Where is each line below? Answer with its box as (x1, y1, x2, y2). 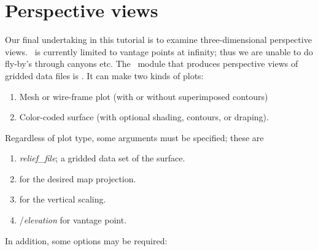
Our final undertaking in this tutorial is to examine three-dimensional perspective (5, 33, 312, 46)
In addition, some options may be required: (5, 234, 168, 247)
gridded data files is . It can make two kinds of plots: (5, 69, 204, 82)
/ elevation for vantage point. (19, 214, 127, 226)
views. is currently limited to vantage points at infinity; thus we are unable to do (5, 45, 313, 58)
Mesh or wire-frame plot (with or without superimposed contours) (19, 90, 268, 102)
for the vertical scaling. (19, 193, 106, 206)
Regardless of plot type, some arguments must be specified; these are (5, 131, 264, 144)
